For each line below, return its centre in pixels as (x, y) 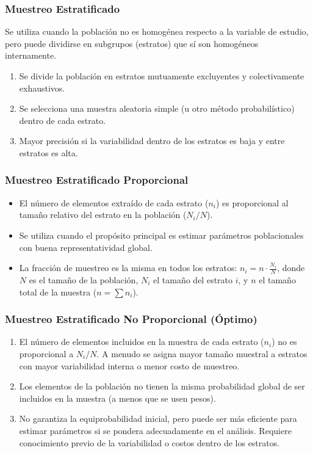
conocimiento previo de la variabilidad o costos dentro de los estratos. (149, 442)
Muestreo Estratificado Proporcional (97, 180)
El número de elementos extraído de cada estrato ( (114, 202)
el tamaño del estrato (193, 279)
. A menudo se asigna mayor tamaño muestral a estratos (202, 353)
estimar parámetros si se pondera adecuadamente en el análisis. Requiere (155, 430)
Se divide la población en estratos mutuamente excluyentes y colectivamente (162, 76)
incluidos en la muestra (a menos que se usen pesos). (117, 398)
